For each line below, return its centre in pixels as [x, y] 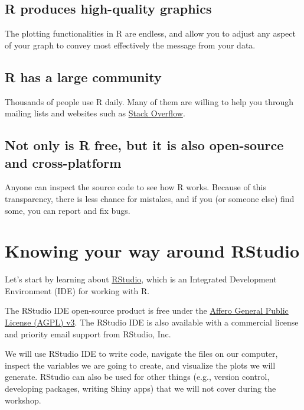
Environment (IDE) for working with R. [77, 290]
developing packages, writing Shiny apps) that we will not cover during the [140, 388]
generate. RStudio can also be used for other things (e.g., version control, [137, 377]
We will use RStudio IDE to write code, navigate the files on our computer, [141, 354]
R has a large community [83, 77]
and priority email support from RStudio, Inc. [88, 333]
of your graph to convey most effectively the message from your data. [130, 45]
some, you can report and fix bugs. [68, 210]
